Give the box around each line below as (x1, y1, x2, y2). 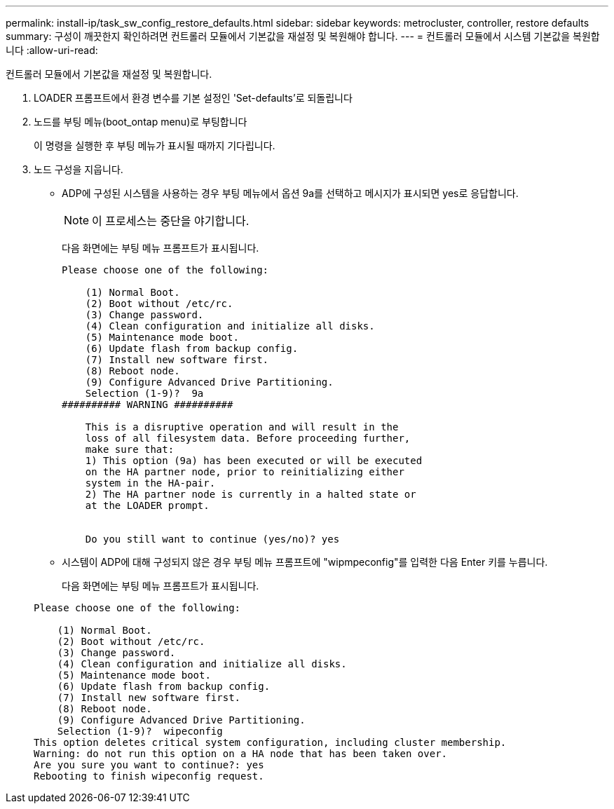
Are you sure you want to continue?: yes (34, 759, 264, 770)
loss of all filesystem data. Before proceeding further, (85, 433, 411, 444)
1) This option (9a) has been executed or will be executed (85, 455, 423, 466)
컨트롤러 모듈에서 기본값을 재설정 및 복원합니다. (6, 68, 212, 80)
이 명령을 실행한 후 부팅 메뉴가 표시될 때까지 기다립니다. (34, 140, 275, 151)
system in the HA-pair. (85, 477, 216, 489)
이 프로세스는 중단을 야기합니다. (92, 214, 250, 228)
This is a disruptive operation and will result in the (85, 421, 399, 433)
